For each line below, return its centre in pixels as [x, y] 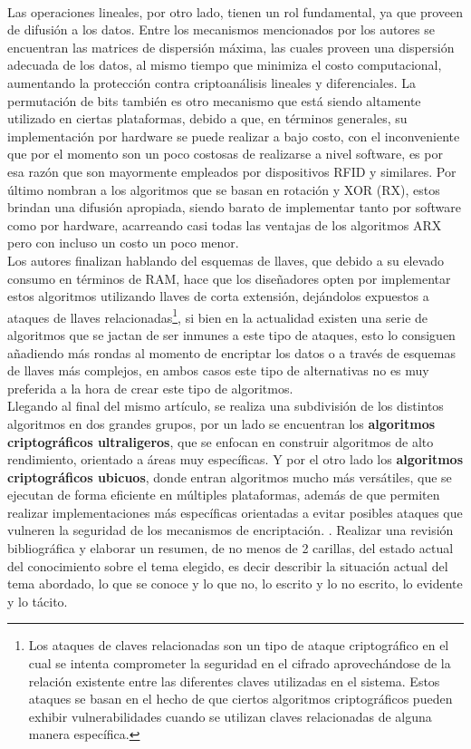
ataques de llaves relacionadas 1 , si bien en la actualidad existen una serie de [218, 316]
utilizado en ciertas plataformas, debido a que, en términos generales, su [207, 118]
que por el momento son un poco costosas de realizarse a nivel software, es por [225, 154]
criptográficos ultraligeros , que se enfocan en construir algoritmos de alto [221, 441]
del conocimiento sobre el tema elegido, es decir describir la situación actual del [228, 565]
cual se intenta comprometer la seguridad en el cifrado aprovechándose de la [240, 663]
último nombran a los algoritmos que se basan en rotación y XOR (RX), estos [224, 189]
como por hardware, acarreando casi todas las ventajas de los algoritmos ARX [225, 224]
